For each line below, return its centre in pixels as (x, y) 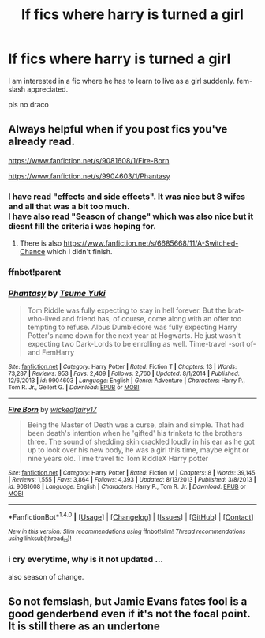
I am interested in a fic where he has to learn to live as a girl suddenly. (121, 81)
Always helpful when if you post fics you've (118, 129)
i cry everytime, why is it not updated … (86, 560)
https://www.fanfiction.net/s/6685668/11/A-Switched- (151, 243)
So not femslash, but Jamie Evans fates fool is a (128, 601)
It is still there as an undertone (84, 626)
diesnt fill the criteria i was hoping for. (82, 226)
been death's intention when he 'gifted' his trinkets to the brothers (135, 433)
